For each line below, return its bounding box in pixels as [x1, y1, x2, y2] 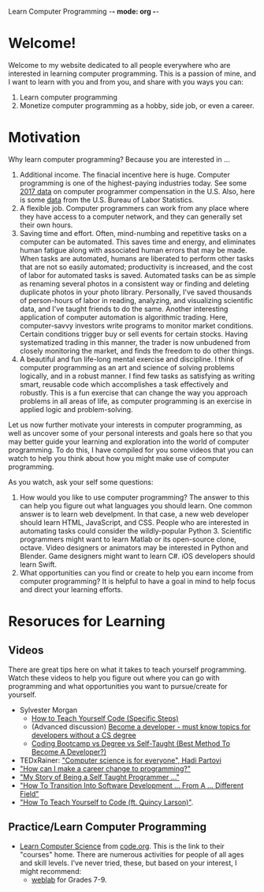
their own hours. [19, 220, 73, 230]
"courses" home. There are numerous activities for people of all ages [19, 849, 244, 859]
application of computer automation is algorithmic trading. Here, [19, 312, 229, 322]
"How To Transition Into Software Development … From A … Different [19, 781, 244, 790]
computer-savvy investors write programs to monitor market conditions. [19, 320, 254, 330]
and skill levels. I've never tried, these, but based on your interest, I [19, 858, 238, 868]
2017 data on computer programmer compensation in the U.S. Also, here [19, 186, 255, 196]
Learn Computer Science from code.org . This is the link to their [19, 841, 225, 851]
